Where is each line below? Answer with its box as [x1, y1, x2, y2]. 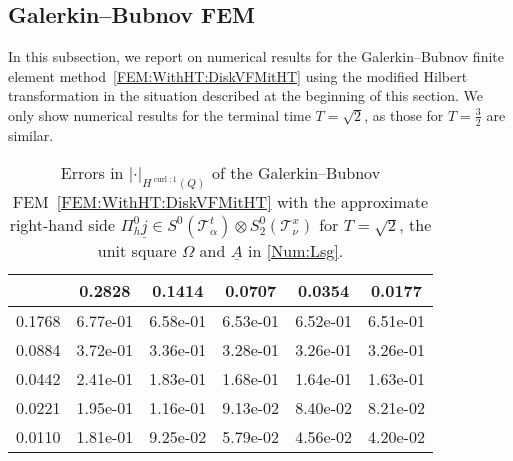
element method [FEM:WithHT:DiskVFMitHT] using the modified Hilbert [8, 65, 468, 86]
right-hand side [9, 213, 116, 237]
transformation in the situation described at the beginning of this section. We [8, 85, 483, 106]
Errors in [60, 161, 124, 185]
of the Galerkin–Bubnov [212, 161, 381, 185]
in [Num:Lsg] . [248, 239, 344, 263]
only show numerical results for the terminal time [8, 104, 311, 125]
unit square [97, 239, 177, 263]
